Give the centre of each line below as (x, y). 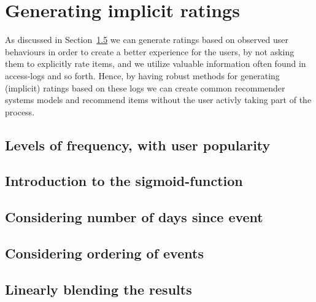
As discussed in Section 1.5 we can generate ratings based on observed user (147, 40)
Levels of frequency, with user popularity (138, 145)
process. (20, 111)
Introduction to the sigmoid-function (124, 181)
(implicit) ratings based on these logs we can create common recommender (145, 87)
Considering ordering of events (104, 253)
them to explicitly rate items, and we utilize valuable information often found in (156, 64)
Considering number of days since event (134, 217)
